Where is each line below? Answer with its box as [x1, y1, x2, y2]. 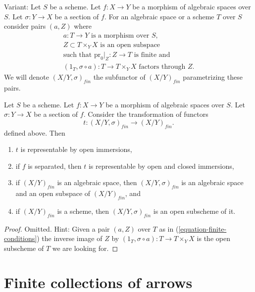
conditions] [4, 233, 37, 243]
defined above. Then [4, 127, 65, 138]
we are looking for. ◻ [52, 243, 118, 253]
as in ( [159, 223, 179, 234]
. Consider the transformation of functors [83, 109, 208, 119]
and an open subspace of [15, 188, 91, 198]
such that [63, 51, 92, 59]
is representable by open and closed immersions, [88, 160, 234, 171]
